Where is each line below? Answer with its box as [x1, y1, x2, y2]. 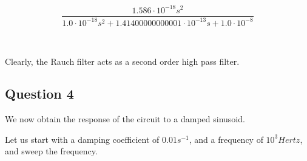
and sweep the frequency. [5, 145, 98, 157]
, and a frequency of [189, 133, 263, 145]
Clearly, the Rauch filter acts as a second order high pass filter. [5, 54, 240, 67]
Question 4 [5, 84, 74, 103]
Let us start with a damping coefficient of [5, 133, 160, 145]
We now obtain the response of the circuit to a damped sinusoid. [5, 113, 245, 125]
